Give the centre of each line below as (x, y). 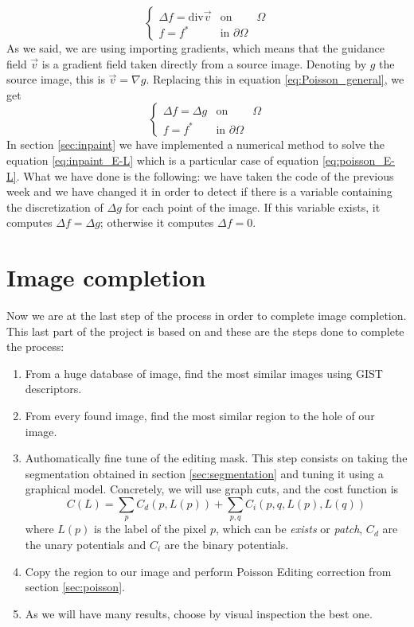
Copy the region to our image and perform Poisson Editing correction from (208, 571)
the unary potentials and (86, 544)
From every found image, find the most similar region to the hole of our (200, 416)
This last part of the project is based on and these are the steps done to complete (205, 331)
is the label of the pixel (150, 529)
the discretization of (55, 206)
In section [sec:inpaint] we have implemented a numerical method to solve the (196, 144)
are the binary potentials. (227, 544)
